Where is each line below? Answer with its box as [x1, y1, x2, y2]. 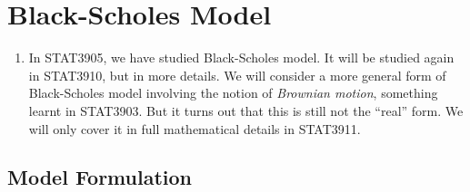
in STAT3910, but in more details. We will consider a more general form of [28, 65, 446, 84]
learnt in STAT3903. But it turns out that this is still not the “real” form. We [28, 101, 464, 120]
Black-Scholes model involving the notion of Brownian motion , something [28, 83, 438, 102]
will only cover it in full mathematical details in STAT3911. [28, 119, 361, 138]
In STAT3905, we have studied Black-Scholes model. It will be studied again [28, 48, 455, 67]
